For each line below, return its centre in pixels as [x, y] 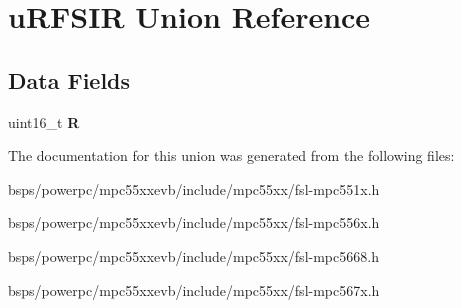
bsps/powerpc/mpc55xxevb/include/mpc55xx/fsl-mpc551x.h [194, 188]
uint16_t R [44, 121]
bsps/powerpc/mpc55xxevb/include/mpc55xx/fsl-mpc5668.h [193, 255]
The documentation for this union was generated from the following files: [231, 155]
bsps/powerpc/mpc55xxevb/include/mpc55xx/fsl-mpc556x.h [194, 222]
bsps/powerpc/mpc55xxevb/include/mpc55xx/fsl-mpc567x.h [194, 289]
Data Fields [69, 79]
